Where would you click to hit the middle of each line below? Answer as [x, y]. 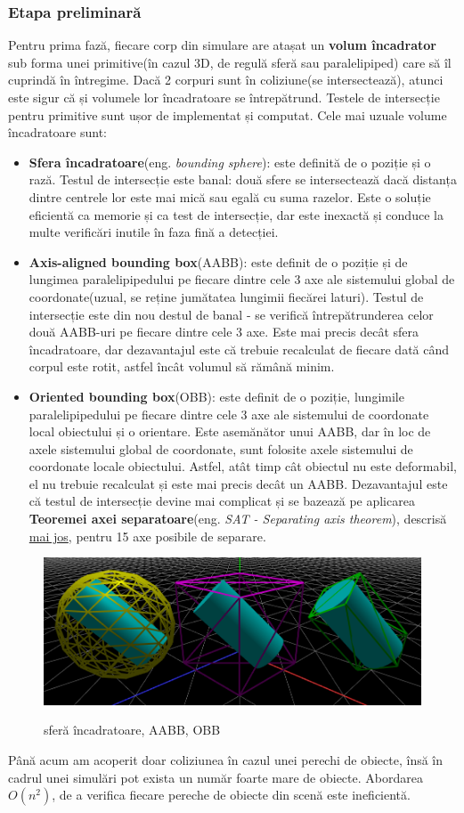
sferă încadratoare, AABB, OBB [132, 730]
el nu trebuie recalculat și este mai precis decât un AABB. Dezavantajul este [238, 483]
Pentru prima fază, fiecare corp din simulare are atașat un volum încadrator [222, 45]
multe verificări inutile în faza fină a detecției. [154, 232]
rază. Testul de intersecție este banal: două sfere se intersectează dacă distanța [243, 179]
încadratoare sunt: [58, 132]
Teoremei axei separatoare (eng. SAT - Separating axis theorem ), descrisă [238, 519]
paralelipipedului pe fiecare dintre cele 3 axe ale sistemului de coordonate [229, 414]
